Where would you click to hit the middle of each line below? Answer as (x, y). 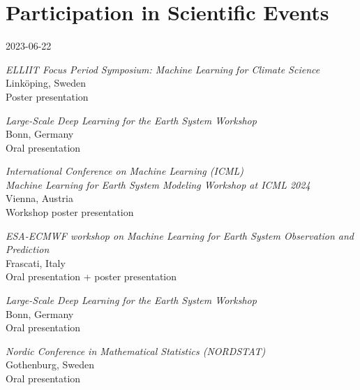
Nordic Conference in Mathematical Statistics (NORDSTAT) (136, 351)
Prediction (28, 249)
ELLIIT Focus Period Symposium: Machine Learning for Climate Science (163, 69)
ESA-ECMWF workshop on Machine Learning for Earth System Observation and (180, 235)
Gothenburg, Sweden (50, 364)
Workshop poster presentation (70, 212)
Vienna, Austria (39, 198)
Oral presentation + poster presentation (91, 276)
